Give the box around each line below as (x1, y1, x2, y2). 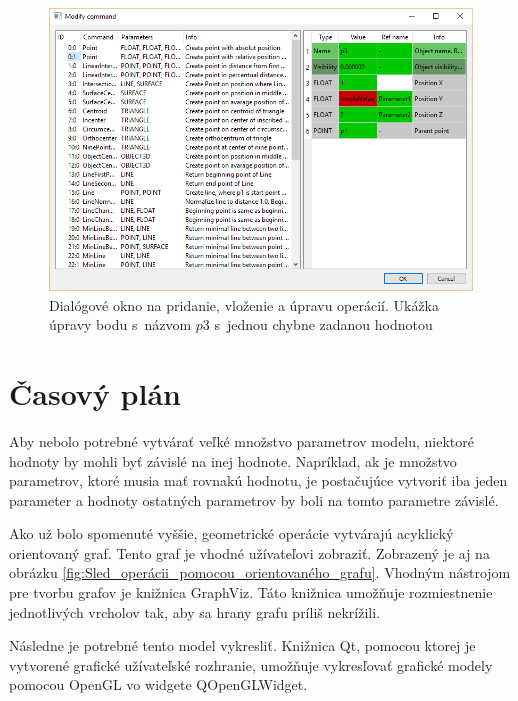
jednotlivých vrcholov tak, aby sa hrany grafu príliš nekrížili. (9, 601, 381, 622)
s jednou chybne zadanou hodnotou (214, 314, 433, 335)
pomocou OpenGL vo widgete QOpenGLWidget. (9, 674, 308, 695)
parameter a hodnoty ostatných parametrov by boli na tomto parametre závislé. (9, 489, 499, 510)
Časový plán (9, 372, 181, 413)
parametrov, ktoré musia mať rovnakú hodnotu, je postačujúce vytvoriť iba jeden (9, 470, 508, 491)
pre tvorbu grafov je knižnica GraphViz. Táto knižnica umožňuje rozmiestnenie (9, 582, 493, 603)
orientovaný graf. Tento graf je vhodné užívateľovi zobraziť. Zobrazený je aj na (9, 542, 490, 563)
